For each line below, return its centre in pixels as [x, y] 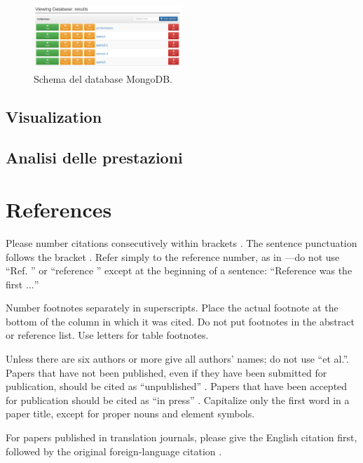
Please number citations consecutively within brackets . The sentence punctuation [181, 242]
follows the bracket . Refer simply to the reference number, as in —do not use [173, 256]
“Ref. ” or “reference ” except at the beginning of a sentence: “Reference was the [179, 270]
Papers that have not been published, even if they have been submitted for [166, 372]
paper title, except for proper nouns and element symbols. [130, 414]
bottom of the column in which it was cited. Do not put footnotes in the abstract [180, 321]
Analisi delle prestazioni [94, 157]
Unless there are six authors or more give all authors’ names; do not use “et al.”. [177, 359]
